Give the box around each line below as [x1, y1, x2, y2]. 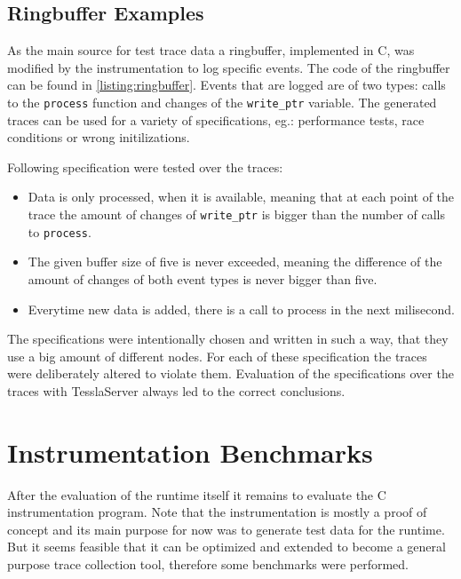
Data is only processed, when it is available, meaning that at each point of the [28, 187, 455, 206]
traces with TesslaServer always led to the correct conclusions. [7, 381, 346, 400]
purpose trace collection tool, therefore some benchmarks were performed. [7, 554, 409, 573]
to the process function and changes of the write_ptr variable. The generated [7, 92, 437, 111]
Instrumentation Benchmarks [7, 433, 373, 470]
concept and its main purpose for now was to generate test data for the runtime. [7, 520, 445, 538]
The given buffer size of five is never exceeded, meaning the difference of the [28, 252, 442, 271]
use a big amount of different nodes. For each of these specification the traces [7, 346, 427, 365]
